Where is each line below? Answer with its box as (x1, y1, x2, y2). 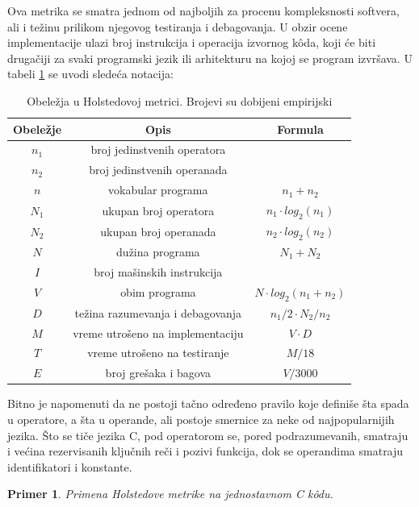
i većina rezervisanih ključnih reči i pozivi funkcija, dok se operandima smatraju (7, 443, 404, 459)
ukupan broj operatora (102, 202, 215, 218)
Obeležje (13, 120, 62, 137)
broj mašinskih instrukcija (94, 263, 223, 280)
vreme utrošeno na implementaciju (73, 324, 244, 341)
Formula (277, 120, 324, 137)
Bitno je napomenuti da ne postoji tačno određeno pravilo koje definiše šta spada (7, 395, 409, 412)
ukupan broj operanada (100, 222, 216, 239)
